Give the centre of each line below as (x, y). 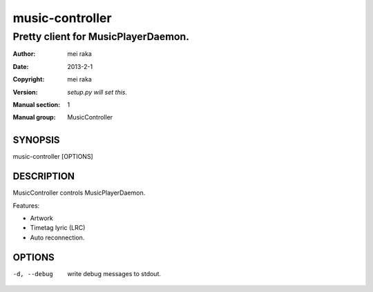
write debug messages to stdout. (114, 273)
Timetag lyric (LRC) (58, 228)
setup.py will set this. (97, 92)
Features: (26, 205)
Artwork (41, 218)
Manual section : (37, 104)
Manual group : (34, 117)
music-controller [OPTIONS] (53, 157)
